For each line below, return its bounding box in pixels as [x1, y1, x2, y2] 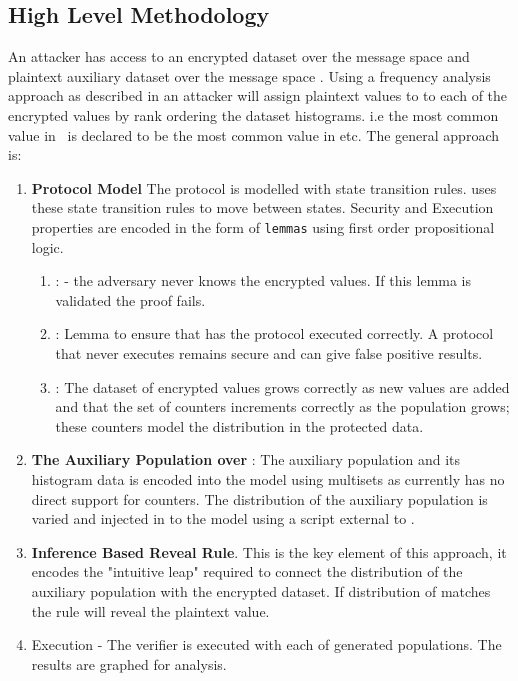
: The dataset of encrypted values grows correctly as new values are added [55, 376, 510, 397]
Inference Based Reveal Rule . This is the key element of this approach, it [31, 541, 507, 562]
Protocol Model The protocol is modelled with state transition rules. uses [31, 177, 497, 198]
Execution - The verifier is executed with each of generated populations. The [31, 634, 502, 655]
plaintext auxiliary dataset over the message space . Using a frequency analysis [8, 65, 491, 86]
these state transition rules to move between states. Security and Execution [31, 197, 494, 218]
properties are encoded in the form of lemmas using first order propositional [31, 216, 495, 237]
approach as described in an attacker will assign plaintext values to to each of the [8, 85, 508, 106]
